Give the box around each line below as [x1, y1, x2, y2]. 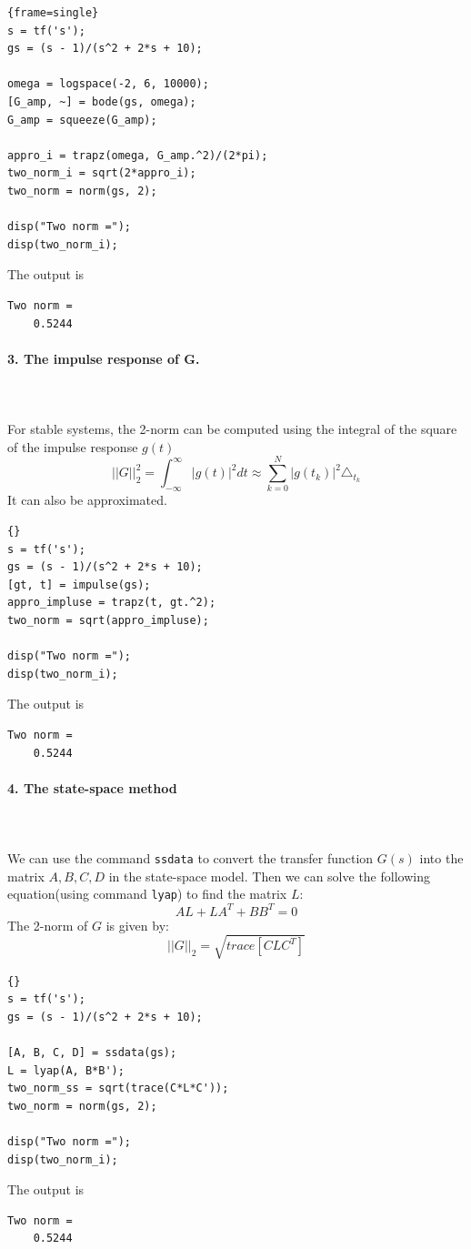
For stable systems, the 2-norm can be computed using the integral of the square [7, 419, 457, 438]
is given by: [105, 915, 169, 934]
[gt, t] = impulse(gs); [7, 578, 151, 591]
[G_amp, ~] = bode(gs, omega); [7, 95, 196, 108]
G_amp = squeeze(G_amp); [7, 113, 157, 126]
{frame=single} [7, 6, 99, 19]
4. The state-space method [7, 778, 177, 797]
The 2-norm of [7, 915, 88, 934]
